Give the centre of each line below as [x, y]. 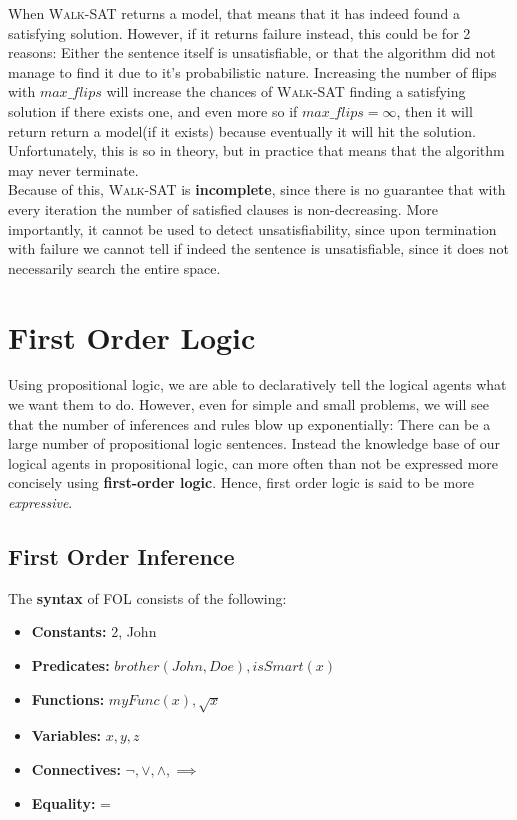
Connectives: [76, 768]
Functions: [68, 698]
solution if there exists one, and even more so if [153, 110]
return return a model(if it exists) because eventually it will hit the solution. [242, 130]
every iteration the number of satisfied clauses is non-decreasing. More [223, 208]
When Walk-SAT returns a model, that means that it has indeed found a [234, 13]
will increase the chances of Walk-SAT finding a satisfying [286, 91]
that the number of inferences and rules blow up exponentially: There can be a [249, 423]
